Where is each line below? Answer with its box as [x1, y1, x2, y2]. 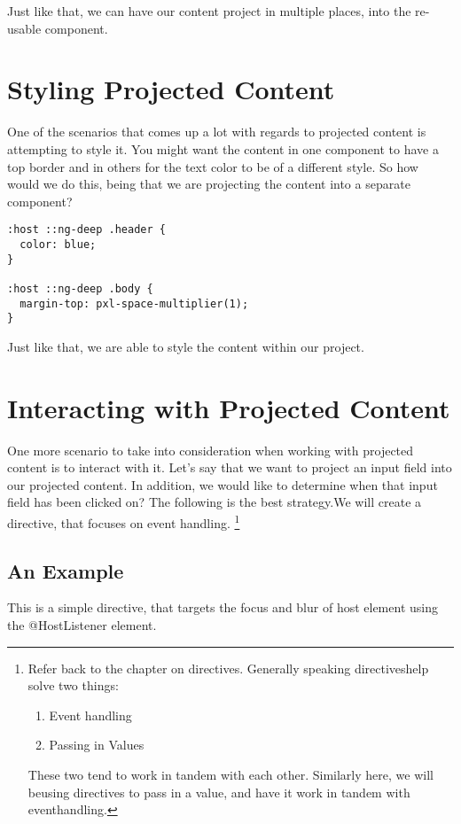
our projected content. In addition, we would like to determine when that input [7, 475, 438, 494]
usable [7, 19, 42, 37]
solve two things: [27, 676, 119, 695]
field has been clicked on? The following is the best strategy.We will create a [7, 493, 422, 511]
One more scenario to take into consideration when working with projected [7, 440, 414, 459]
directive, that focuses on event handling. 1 [7, 510, 240, 532]
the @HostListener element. [7, 616, 157, 634]
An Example [7, 556, 124, 584]
